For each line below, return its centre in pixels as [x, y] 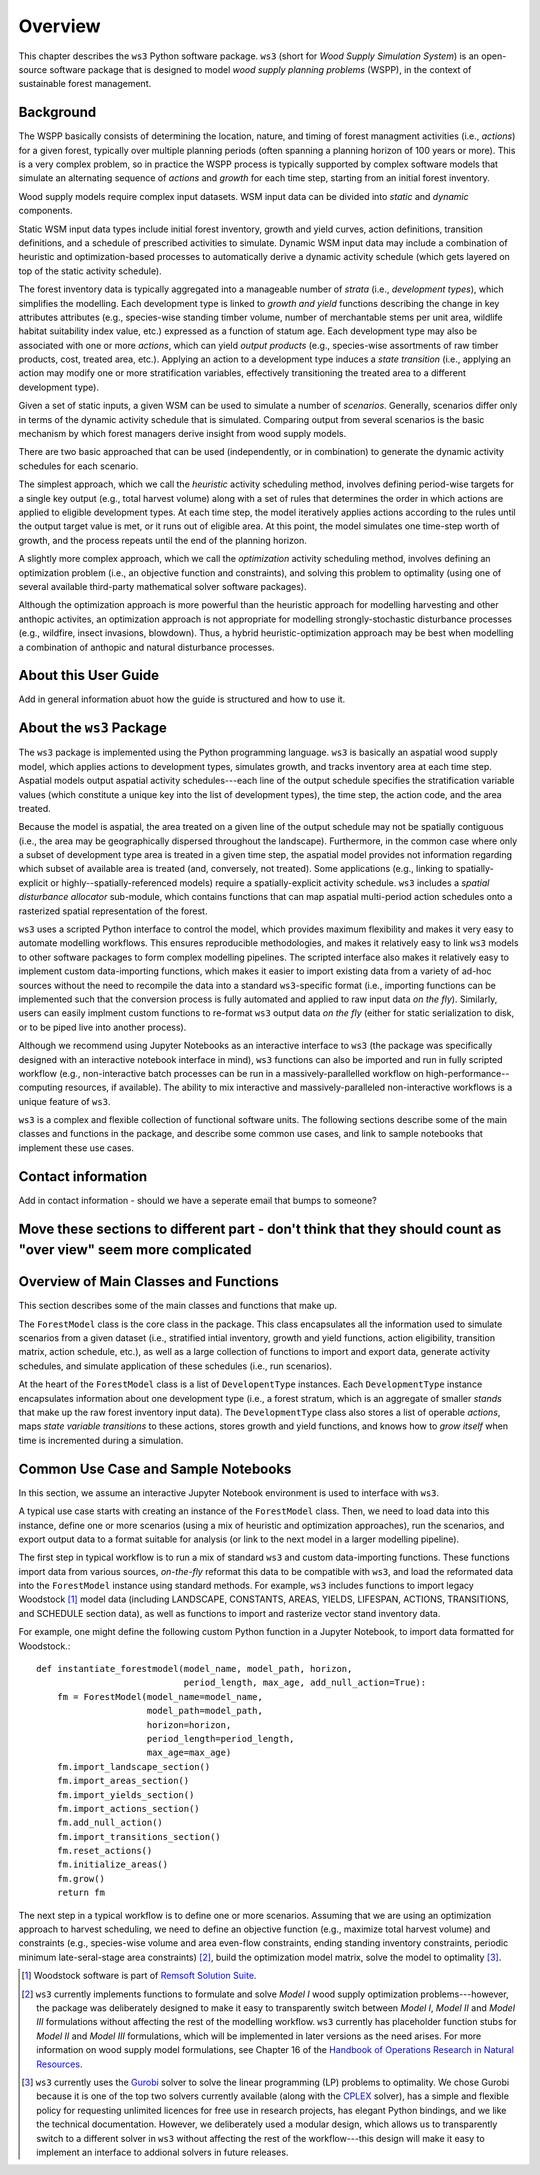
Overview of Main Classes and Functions [148, 1281]
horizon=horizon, [189, 1724]
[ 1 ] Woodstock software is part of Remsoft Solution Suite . [139, 1976]
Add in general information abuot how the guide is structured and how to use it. [182, 699]
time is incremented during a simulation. [101, 1440]
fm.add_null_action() [110, 1823]
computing [41, 1087]
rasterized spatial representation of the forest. [113, 911]
